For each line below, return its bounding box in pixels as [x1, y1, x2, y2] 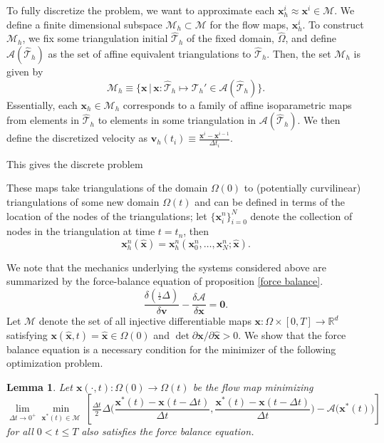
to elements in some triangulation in [98, 113, 256, 127]
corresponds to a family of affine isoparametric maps [123, 97, 352, 112]
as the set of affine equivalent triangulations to [48, 46, 251, 61]
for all [6, 424, 33, 439]
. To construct [302, 16, 364, 31]
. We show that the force [238, 327, 346, 342]
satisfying [6, 327, 48, 342]
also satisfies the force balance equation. [81, 424, 254, 439]
